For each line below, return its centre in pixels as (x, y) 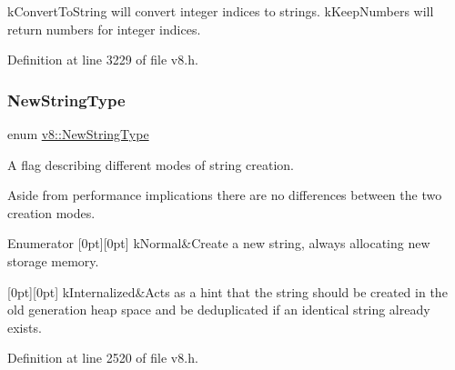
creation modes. (51, 212)
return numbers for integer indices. (104, 29)
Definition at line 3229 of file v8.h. (103, 60)
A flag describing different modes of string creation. (151, 164)
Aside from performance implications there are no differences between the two (225, 195)
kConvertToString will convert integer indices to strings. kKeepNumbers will (221, 11)
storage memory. (53, 260)
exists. (25, 327)
